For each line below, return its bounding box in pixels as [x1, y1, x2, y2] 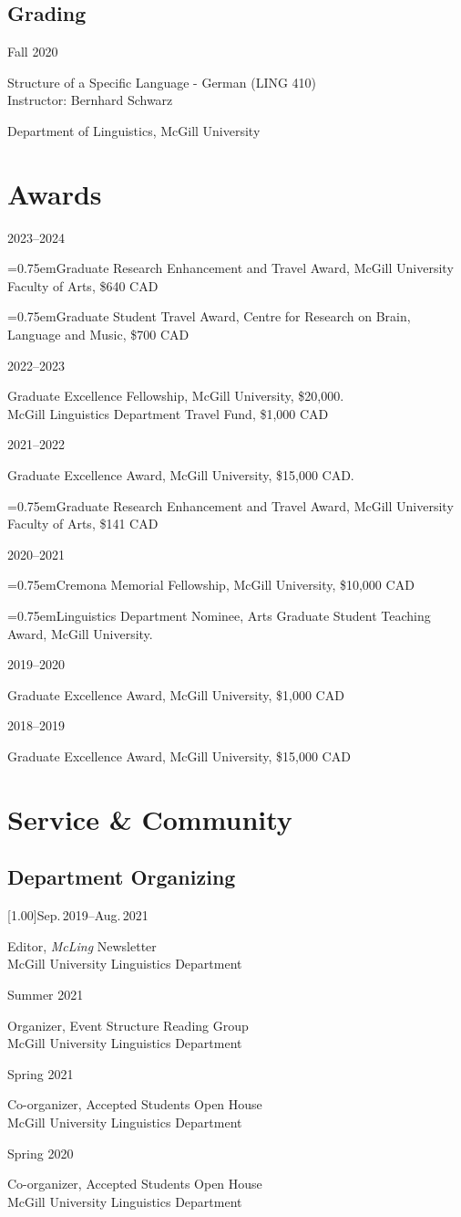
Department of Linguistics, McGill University [7, 121, 261, 140]
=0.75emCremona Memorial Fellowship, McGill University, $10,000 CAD [7, 575, 415, 594]
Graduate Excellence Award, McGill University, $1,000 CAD [7, 685, 344, 704]
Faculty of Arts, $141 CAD [7, 514, 159, 533]
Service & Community [7, 800, 292, 837]
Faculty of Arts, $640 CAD [7, 276, 159, 295]
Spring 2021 [7, 1064, 74, 1083]
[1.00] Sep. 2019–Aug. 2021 [7, 906, 149, 925]
